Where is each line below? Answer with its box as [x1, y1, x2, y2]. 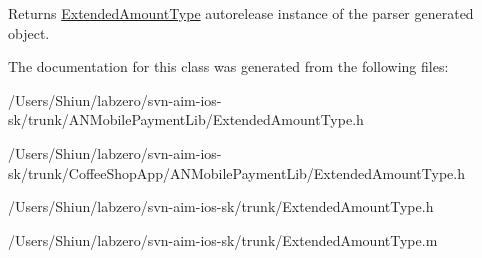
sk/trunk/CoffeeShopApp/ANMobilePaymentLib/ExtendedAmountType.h [8, 162, 465, 183]
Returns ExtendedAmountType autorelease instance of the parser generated [8, 3, 474, 23]
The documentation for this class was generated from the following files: [8, 56, 449, 77]
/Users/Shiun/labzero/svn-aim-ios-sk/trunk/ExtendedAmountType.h [8, 196, 434, 217]
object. [8, 22, 50, 43]
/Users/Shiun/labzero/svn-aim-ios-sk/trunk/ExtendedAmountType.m [8, 229, 438, 250]
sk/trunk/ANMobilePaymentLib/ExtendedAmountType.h [8, 109, 364, 130]
